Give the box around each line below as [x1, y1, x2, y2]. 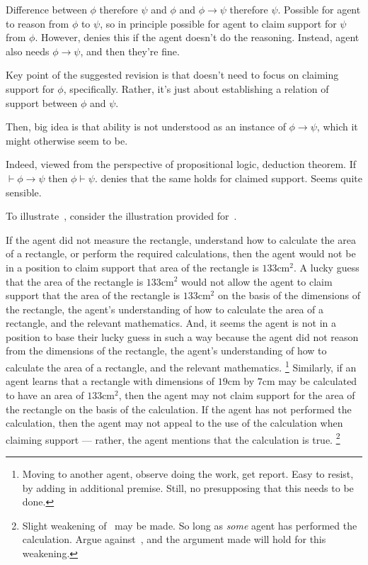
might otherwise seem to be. [6, 133, 128, 147]
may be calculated [278, 374, 357, 388]
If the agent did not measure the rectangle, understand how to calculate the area [6, 232, 356, 247]
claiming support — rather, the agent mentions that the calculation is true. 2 [6, 430, 340, 447]
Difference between [6, 2, 87, 16]
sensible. [6, 184, 42, 199]
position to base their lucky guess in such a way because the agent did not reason [6, 329, 359, 344]
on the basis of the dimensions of [217, 288, 360, 303]
